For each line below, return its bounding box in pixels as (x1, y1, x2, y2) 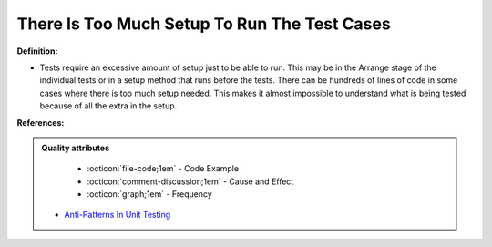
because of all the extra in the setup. (39, 100, 178, 111)
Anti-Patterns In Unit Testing (64, 210, 171, 221)
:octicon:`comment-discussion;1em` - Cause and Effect (87, 176, 294, 187)
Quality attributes (41, 142, 109, 153)
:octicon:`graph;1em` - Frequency (87, 189, 213, 200)
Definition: (16, 46, 58, 57)
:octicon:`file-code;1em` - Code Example (87, 163, 240, 174)
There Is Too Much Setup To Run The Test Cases (16, 14, 391, 34)
